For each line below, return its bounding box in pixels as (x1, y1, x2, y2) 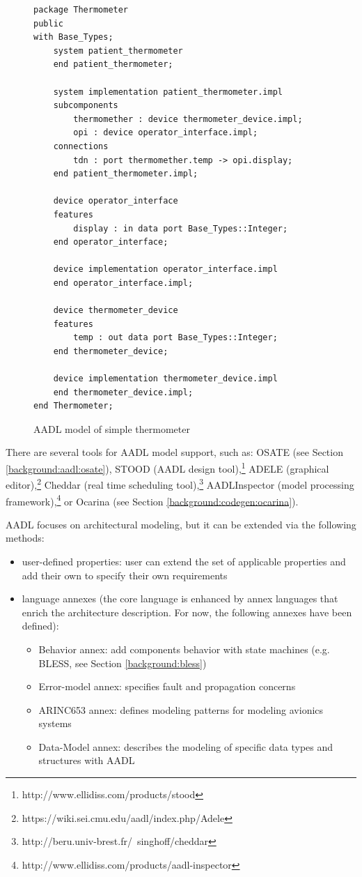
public (33, 18, 63, 29)
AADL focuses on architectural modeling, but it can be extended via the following (6, 517, 356, 531)
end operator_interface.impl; (53, 277, 194, 288)
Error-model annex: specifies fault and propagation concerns (38, 679, 296, 694)
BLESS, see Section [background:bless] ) (38, 655, 207, 670)
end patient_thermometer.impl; (53, 169, 198, 179)
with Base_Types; (33, 32, 113, 43)
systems (38, 716, 72, 731)
